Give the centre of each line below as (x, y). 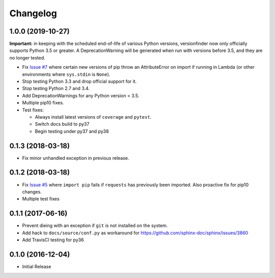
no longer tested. (27, 58)
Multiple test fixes (41, 199)
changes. (32, 191)
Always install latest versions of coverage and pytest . (93, 117)
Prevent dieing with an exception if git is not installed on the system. (95, 226)
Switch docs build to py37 (62, 124)
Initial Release (37, 266)
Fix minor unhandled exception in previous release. (76, 158)
